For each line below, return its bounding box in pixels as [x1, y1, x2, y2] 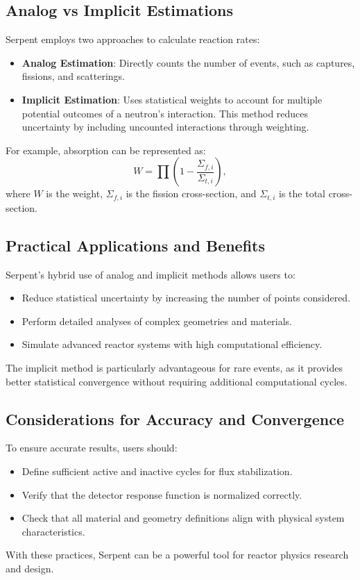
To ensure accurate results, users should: [6, 440, 178, 455]
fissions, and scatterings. [22, 69, 126, 83]
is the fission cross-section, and [126, 186, 257, 201]
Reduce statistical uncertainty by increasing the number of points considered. [22, 290, 351, 305]
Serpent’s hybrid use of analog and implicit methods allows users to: [6, 267, 295, 281]
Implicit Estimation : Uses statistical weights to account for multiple [22, 92, 323, 106]
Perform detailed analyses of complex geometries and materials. [22, 313, 292, 328]
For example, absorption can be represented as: [6, 142, 206, 157]
